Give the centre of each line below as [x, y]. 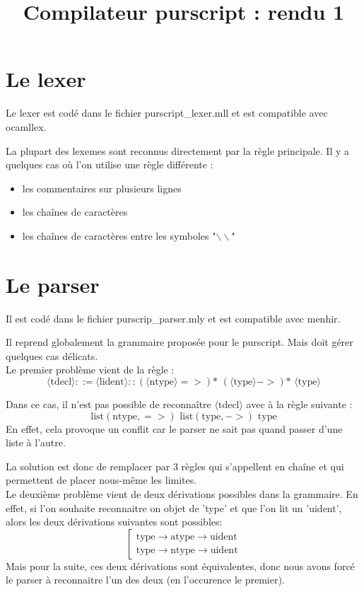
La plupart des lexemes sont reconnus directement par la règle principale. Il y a [178, 150]
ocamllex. [26, 126]
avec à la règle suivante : [299, 404]
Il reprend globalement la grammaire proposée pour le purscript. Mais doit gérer [180, 342]
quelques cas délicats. [52, 355]
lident [112, 382]
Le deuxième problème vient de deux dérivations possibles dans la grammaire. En [182, 493]
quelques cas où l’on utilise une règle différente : [110, 164]
